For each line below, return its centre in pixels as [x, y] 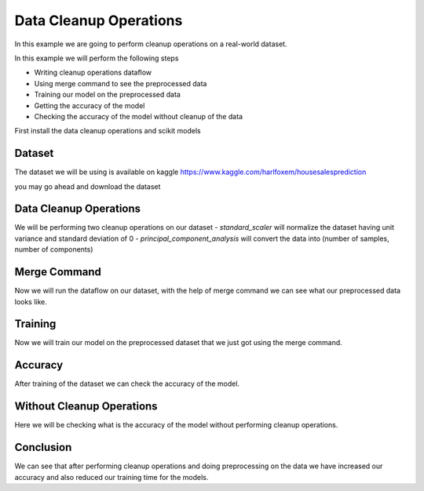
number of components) [54, 249]
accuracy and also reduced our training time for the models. [111, 477]
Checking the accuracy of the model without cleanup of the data [139, 116]
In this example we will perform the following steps [97, 58]
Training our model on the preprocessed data [107, 95]
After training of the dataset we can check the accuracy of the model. [127, 384]
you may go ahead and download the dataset [88, 186]
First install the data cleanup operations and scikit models [108, 131]
